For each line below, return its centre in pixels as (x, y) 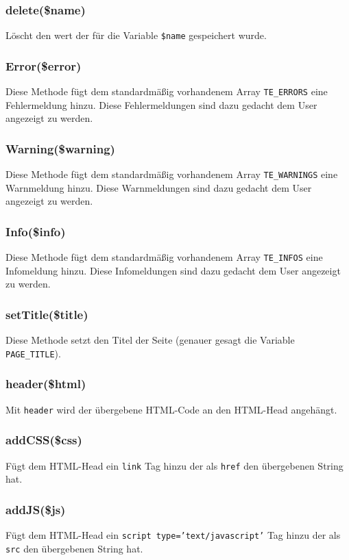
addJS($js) (36, 509)
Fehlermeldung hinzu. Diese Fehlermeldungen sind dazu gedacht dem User (161, 104)
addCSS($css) (44, 440)
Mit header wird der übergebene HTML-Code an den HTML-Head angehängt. (171, 409)
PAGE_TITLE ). (33, 353)
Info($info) (36, 231)
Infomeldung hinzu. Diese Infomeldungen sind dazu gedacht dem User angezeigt (173, 270)
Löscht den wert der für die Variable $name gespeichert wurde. (136, 35)
